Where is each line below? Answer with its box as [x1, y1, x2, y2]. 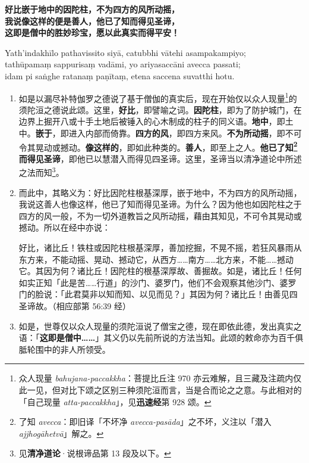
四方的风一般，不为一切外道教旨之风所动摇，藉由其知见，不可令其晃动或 [18, 209, 302, 222]
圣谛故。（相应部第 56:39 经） [18, 300, 131, 312]
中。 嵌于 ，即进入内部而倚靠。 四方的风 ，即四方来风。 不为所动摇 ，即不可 [18, 127, 302, 139]
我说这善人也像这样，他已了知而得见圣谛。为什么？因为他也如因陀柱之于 [18, 198, 302, 210]
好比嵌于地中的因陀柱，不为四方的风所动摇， [5, 3, 179, 15]
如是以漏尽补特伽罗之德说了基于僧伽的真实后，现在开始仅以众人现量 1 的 [18, 90, 297, 104]
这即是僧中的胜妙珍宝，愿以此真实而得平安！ [5, 26, 179, 39]
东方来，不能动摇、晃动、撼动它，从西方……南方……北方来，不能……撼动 [18, 253, 294, 265]
